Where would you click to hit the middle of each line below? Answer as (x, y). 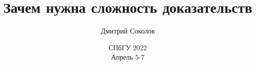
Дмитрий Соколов (128, 31)
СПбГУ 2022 (128, 47)
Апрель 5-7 (128, 57)
